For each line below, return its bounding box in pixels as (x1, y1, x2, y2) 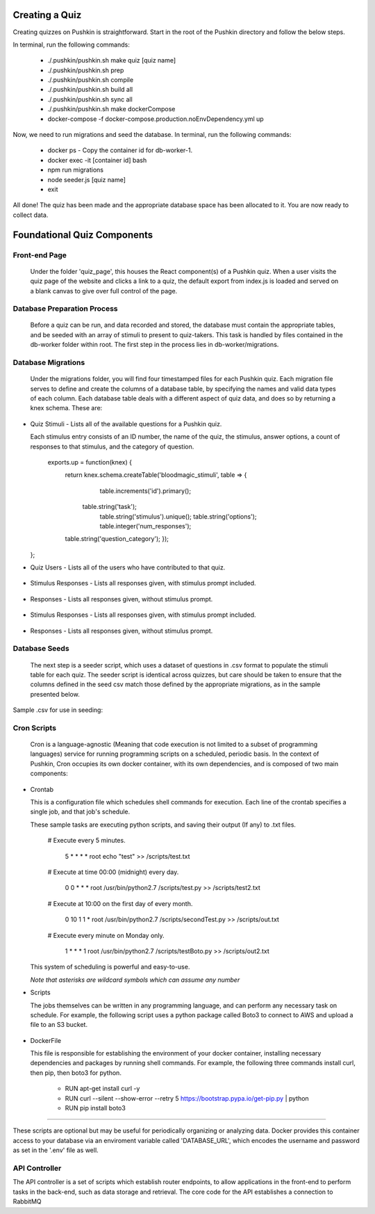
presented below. (30, 690, 80, 698)
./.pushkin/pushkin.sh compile (47, 76, 134, 84)
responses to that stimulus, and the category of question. (30, 442, 194, 451)
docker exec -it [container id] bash (47, 156, 147, 164)
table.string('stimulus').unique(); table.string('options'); (99, 512, 257, 521)
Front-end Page (12, 250, 67, 260)
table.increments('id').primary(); (99, 487, 191, 495)
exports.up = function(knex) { (47, 458, 132, 466)
